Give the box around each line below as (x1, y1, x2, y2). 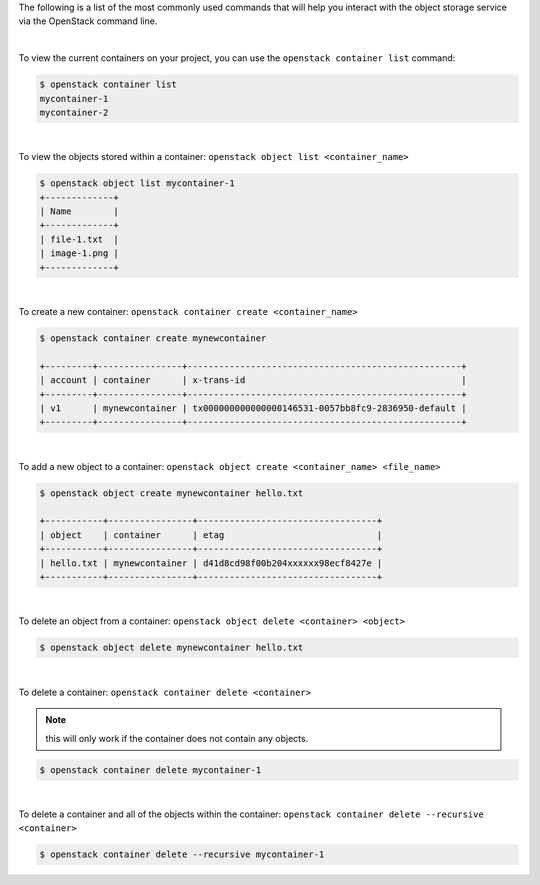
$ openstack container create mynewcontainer (39, 333, 267, 344)
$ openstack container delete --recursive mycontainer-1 (39, 849, 325, 860)
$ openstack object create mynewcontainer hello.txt (39, 487, 304, 499)
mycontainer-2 (39, 106, 109, 118)
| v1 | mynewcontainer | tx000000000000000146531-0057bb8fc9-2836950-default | (39, 402, 467, 414)
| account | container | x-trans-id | (39, 375, 467, 386)
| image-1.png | (39, 248, 120, 259)
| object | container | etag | (39, 529, 383, 540)
